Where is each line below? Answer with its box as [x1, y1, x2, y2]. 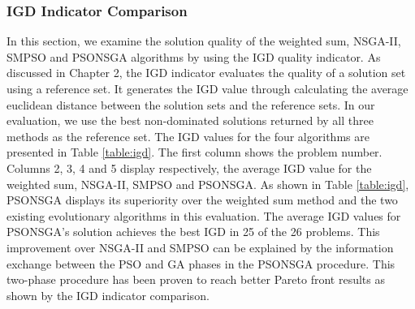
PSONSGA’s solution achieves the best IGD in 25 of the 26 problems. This [6, 223, 380, 240]
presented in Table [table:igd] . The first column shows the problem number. [6, 144, 383, 161]
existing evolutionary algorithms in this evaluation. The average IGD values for [6, 207, 401, 224]
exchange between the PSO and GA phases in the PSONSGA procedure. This [6, 255, 396, 272]
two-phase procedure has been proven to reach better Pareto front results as [6, 271, 385, 288]
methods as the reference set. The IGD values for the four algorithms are [6, 127, 370, 144]
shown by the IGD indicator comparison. [6, 286, 210, 303]
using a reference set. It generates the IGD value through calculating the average [6, 80, 409, 97]
